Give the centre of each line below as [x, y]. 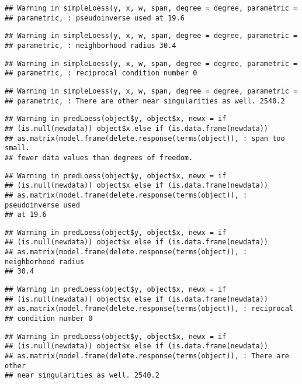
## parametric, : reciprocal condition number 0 [101, 73]
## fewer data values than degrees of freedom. [99, 158]
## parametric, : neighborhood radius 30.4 [91, 45]
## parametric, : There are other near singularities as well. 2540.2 [145, 101]
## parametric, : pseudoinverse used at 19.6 [95, 18]
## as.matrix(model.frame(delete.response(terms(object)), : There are [147, 356]
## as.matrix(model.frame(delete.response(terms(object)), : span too [145, 138]
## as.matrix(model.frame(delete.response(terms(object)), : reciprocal [149, 309]
